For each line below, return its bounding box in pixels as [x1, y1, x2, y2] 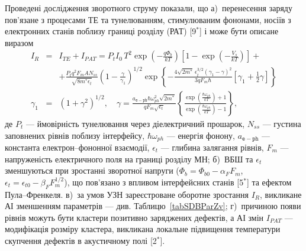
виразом [5, 36, 34, 48]
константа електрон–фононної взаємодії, [5, 141, 150, 154]
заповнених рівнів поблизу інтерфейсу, [5, 129, 145, 141]
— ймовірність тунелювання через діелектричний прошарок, [25, 117, 245, 129]
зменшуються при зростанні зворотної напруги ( [5, 164, 179, 177]
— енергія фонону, [166, 129, 235, 141]
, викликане [260, 188, 302, 200]
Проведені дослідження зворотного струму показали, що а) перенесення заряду [5, 2, 292, 14]
